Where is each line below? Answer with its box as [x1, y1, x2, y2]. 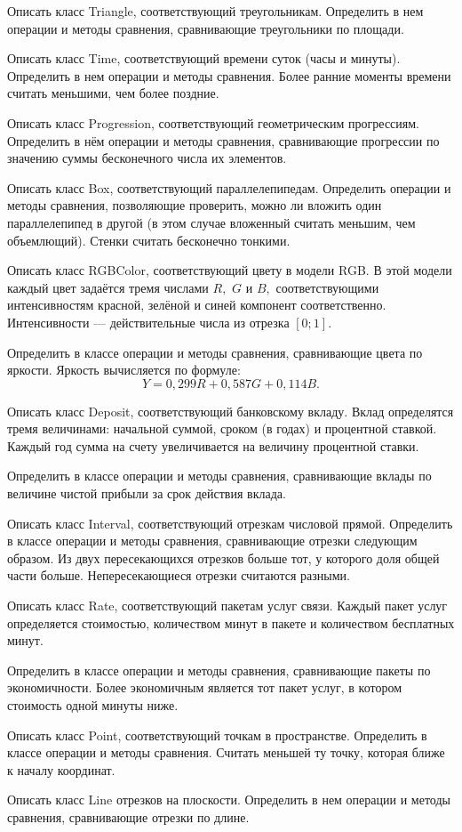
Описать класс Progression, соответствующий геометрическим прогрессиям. [7, 113, 420, 132]
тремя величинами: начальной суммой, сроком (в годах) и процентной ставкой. [7, 419, 437, 438]
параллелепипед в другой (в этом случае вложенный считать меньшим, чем [7, 213, 416, 231]
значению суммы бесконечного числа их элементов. [7, 149, 287, 167]
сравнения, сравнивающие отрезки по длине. [7, 807, 250, 826]
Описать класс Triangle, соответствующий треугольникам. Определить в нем [7, 2, 424, 20]
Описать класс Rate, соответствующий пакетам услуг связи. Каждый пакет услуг [7, 596, 448, 615]
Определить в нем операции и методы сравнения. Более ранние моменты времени [7, 66, 451, 85]
